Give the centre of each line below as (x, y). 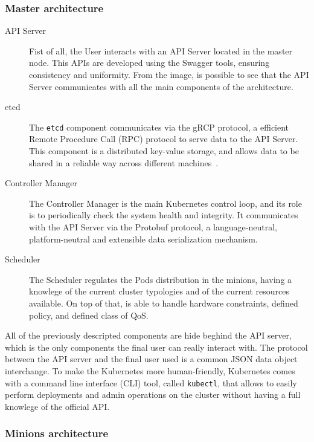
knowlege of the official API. (57, 406)
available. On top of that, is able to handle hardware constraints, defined (164, 303)
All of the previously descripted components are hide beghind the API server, (148, 335)
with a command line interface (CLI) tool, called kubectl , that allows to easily (151, 382)
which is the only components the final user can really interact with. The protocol (156, 347)
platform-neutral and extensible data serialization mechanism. (143, 239)
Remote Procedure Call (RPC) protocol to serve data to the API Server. (164, 139)
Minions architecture (57, 433)
